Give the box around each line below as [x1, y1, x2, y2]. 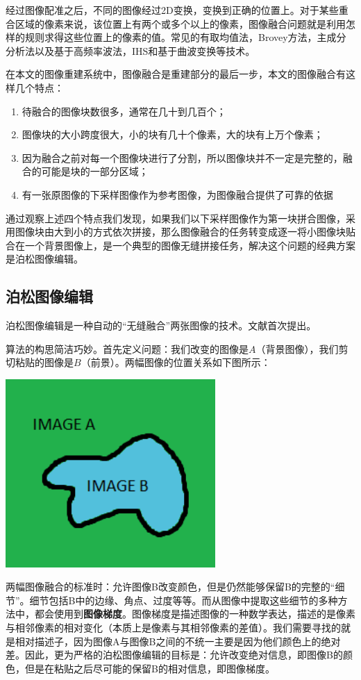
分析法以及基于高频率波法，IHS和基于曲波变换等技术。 [6, 43, 255, 58]
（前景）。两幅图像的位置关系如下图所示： [81, 355, 271, 370]
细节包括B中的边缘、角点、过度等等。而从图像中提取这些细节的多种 [29, 592, 338, 607]
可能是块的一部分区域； [41, 164, 149, 179]
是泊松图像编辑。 [6, 251, 83, 266]
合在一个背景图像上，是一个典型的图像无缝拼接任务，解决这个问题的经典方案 [6, 238, 355, 252]
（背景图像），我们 [255, 341, 339, 356]
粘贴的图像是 [15, 355, 74, 370]
